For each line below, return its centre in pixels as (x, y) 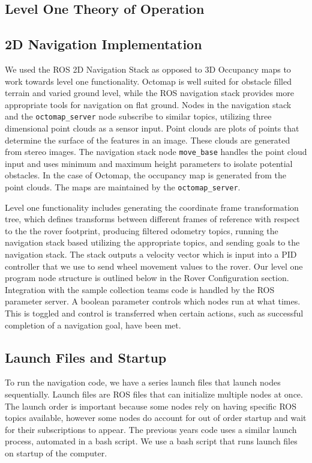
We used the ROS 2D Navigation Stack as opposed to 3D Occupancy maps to (148, 69)
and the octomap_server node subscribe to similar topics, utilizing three (138, 116)
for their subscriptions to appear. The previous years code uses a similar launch (151, 429)
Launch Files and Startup (86, 357)
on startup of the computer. (56, 453)
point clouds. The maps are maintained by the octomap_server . (123, 187)
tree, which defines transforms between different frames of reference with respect (152, 219)
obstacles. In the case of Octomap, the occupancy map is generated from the (145, 175)
